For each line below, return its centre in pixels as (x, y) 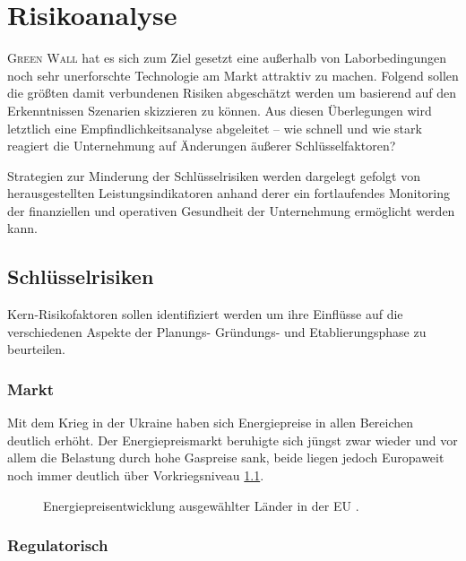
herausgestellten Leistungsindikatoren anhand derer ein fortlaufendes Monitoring (229, 193)
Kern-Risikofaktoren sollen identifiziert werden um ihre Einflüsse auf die (205, 314)
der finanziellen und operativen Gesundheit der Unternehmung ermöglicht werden (231, 210)
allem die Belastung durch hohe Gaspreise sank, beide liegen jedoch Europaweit (226, 457)
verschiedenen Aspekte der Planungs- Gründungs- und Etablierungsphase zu (217, 331)
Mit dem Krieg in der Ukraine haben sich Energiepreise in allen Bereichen (211, 423)
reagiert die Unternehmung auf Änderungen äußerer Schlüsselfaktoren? (202, 146)
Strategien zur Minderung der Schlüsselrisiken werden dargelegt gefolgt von (214, 175)
